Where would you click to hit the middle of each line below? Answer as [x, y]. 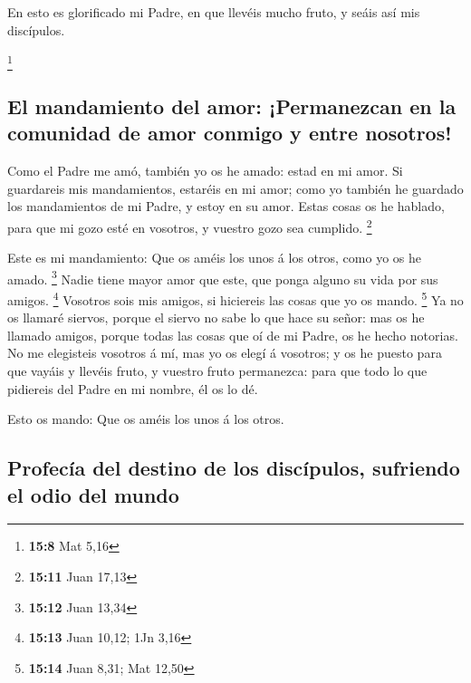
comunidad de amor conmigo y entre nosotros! [230, 133]
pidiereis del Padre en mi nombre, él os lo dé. [133, 388]
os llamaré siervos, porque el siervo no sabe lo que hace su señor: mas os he [216, 317]
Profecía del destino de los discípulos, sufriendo [234, 468]
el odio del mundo [93, 494]
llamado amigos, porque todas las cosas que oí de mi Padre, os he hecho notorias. [233, 335]
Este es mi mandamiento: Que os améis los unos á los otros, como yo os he [214, 258]
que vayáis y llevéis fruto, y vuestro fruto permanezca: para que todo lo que [217, 371]
